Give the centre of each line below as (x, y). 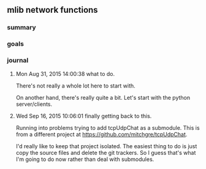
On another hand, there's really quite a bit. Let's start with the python (103, 97)
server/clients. (34, 104)
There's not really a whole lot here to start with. (75, 86)
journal (18, 61)
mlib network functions (52, 10)
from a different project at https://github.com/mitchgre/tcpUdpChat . (101, 134)
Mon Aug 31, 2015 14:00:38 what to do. (65, 73)
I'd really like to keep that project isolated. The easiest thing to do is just (106, 146)
